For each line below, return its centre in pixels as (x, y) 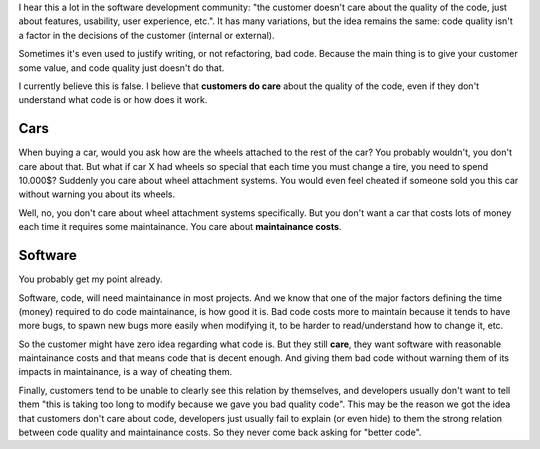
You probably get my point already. (91, 279)
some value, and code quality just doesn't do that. (121, 67)
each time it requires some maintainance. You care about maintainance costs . (180, 227)
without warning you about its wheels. (97, 194)
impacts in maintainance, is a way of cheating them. (125, 372)
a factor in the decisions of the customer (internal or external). (146, 35)
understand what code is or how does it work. (113, 100)
